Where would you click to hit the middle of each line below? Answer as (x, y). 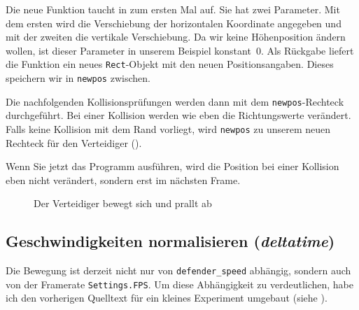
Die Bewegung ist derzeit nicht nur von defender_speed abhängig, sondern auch (178, 270)
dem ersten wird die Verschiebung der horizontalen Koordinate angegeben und (174, 23)
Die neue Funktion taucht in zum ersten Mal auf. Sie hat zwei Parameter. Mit (173, 9)
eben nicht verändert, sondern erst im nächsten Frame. (123, 179)
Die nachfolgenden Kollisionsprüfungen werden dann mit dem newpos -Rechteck (175, 101)
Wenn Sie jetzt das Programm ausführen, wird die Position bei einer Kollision (173, 166)
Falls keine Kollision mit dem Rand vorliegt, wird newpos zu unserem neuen (168, 128)
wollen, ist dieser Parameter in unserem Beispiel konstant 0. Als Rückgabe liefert (180, 50)
